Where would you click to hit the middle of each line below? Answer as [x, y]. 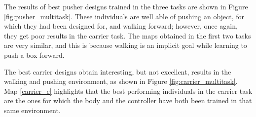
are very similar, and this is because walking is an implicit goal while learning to [126, 45]
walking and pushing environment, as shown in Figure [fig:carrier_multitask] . [121, 81]
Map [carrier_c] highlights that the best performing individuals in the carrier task [128, 91]
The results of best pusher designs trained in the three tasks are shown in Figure [126, 6]
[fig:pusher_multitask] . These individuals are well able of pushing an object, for [124, 16]
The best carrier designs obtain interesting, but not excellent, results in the [118, 71]
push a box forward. [34, 55]
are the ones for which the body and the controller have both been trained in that [128, 100]
